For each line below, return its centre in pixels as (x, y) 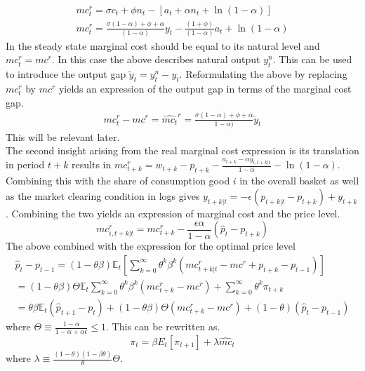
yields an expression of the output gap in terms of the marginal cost (205, 89)
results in (92, 164)
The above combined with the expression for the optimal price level (151, 246)
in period (25, 164)
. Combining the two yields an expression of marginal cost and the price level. (173, 213)
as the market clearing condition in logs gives (103, 195)
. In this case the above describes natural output (156, 59)
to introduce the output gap (66, 74)
